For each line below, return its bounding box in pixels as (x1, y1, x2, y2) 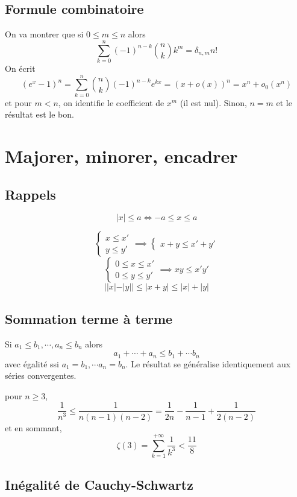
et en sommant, (5, 421, 62, 434)
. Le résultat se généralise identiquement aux (125, 357, 291, 370)
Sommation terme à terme (5, 309, 173, 328)
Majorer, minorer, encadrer (5, 144, 238, 168)
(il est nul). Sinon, (180, 96, 247, 109)
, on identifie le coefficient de (58, 96, 164, 109)
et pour (5, 96, 32, 109)
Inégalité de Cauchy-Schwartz (5, 475, 193, 493)
